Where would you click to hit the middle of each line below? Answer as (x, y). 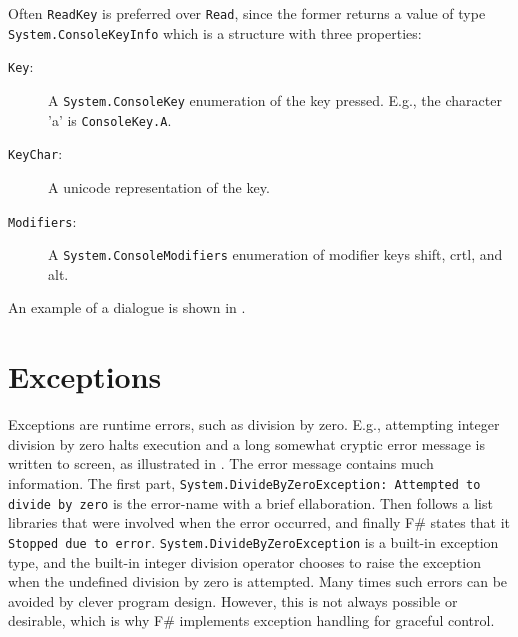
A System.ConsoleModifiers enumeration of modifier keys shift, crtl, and (275, 254)
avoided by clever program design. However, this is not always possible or (233, 600)
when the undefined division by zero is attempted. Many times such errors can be (258, 581)
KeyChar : (35, 153)
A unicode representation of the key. (159, 186)
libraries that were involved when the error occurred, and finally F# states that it (259, 522)
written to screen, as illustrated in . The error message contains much (221, 463)
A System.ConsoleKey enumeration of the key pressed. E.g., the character (275, 99)
